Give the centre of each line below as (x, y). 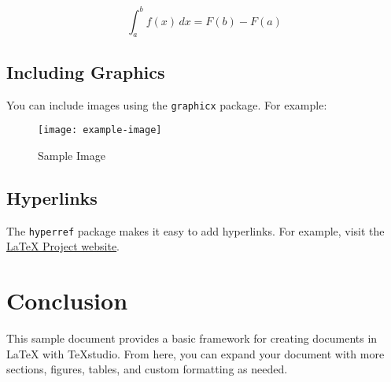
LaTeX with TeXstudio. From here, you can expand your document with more (195, 353)
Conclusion (67, 300)
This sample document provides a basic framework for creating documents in (192, 337)
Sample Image (72, 155)
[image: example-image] (100, 130)
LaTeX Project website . (63, 246)
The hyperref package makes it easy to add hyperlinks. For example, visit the (195, 230)
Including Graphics (86, 71)
